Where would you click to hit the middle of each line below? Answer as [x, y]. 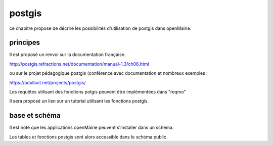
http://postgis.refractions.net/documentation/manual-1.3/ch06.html [79, 64]
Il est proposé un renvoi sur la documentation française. [67, 55]
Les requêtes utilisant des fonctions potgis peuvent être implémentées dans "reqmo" [98, 92]
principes [25, 43]
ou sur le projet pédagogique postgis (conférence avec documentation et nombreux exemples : [109, 73]
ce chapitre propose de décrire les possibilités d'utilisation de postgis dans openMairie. [100, 28]
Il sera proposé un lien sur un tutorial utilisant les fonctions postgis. [79, 101]
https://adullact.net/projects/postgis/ [48, 82]
